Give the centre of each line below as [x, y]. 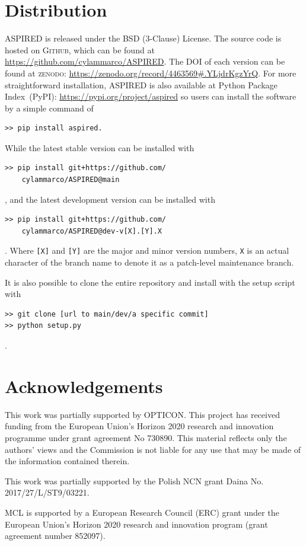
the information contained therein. [67, 461]
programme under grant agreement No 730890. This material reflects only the [146, 437]
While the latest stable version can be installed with [100, 147]
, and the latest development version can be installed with [110, 199]
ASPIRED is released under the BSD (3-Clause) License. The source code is [143, 38]
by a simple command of [49, 108]
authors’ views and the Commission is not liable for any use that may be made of [153, 449]
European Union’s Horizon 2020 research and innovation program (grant [136, 524]
